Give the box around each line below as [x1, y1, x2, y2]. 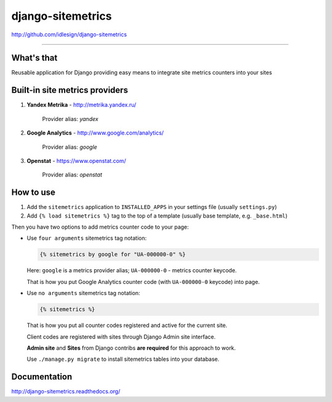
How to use [11, 187, 55, 198]
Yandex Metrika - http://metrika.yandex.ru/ [26, 101, 136, 109]
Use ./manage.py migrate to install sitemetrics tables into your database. [26, 355, 219, 363]
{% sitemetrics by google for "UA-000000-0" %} [39, 251, 186, 258]
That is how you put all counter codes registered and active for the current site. [26, 321, 227, 329]
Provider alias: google [42, 143, 98, 151]
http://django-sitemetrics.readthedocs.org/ [11, 388, 121, 395]
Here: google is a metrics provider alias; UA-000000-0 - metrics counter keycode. [26, 267, 237, 274]
